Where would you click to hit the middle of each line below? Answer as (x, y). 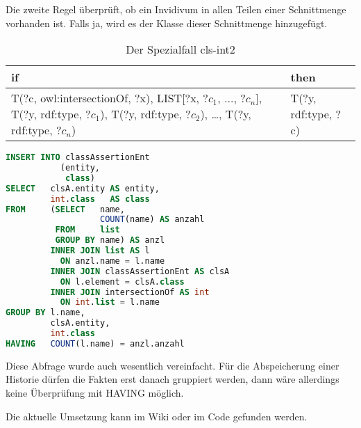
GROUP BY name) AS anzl (110, 240)
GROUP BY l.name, (45, 313)
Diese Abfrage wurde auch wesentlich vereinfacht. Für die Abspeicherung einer (173, 365)
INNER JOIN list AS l (100, 251)
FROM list (87, 230)
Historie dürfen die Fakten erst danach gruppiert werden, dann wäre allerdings (173, 379)
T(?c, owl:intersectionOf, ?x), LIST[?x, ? (110, 98)
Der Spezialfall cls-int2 (180, 49)
